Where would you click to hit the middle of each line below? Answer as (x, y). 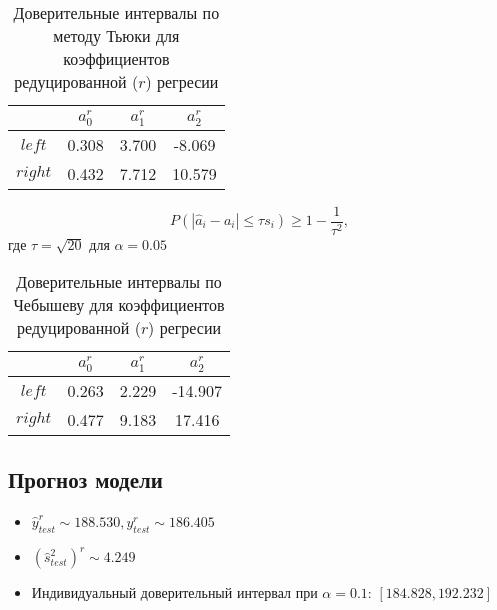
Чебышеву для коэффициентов (119, 305)
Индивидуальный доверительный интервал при (174, 592)
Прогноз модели (85, 479)
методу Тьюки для (116, 35)
